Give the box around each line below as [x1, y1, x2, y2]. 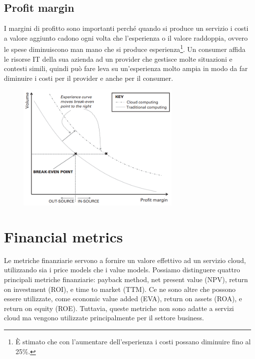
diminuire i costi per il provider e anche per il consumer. [4, 72, 173, 83]
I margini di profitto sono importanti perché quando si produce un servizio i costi [4, 23, 249, 33]
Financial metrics [4, 226, 123, 246]
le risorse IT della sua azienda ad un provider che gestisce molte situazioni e [4, 53, 232, 64]
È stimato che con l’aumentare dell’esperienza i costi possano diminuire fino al [15, 336, 251, 347]
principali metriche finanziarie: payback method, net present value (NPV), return [4, 274, 248, 285]
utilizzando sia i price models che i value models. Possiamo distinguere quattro [4, 264, 240, 275]
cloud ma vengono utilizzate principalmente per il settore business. [4, 312, 204, 323]
